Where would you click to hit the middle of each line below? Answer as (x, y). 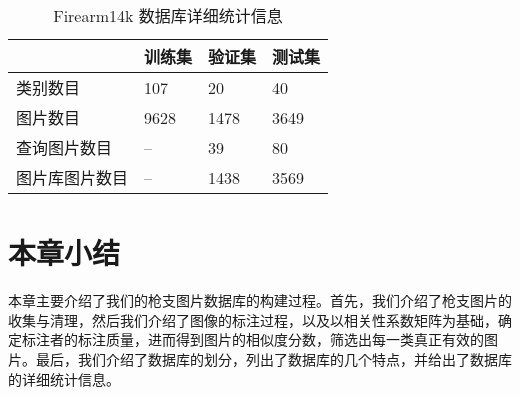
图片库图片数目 (72, 177)
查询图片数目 (64, 147)
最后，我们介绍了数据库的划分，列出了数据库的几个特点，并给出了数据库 (273, 358)
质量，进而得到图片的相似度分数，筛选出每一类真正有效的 (294, 339)
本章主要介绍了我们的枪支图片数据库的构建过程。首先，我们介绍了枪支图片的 (260, 300)
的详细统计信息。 (64, 378)
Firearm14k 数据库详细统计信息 (168, 15)
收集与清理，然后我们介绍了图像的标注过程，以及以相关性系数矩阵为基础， (253, 319)
